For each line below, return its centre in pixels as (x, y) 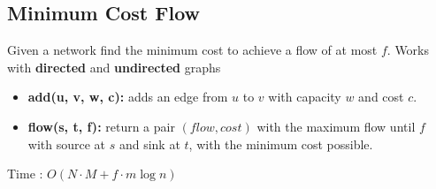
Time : (25, 174)
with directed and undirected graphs (114, 67)
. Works (408, 50)
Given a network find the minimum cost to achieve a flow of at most (192, 50)
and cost (381, 97)
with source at (67, 144)
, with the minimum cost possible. (281, 144)
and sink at (149, 144)
